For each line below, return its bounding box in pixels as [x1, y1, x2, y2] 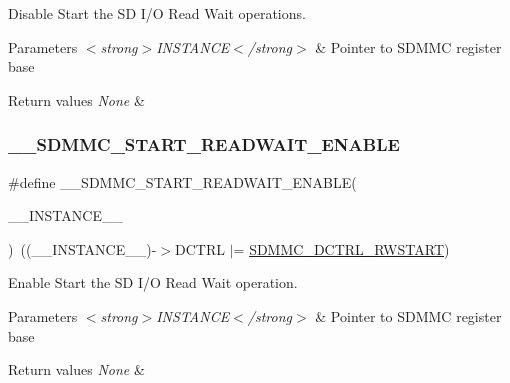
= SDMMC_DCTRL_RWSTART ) [233, 238, 450, 259]
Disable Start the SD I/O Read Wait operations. [8, 3, 306, 23]
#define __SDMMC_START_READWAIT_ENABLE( [8, 171, 357, 192]
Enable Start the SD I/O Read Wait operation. [8, 272, 298, 293]
